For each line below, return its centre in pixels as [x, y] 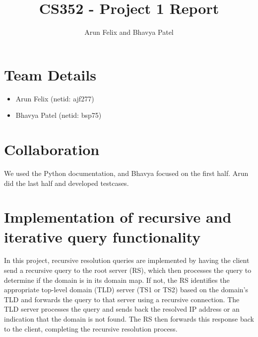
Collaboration [52, 149]
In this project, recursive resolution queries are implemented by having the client [127, 260]
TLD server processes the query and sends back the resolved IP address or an [122, 309]
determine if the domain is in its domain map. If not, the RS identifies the [117, 280]
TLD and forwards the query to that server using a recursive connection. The [122, 299]
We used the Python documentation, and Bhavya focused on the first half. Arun [126, 173]
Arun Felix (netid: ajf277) [55, 98]
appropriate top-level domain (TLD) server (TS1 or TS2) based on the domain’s [126, 290]
